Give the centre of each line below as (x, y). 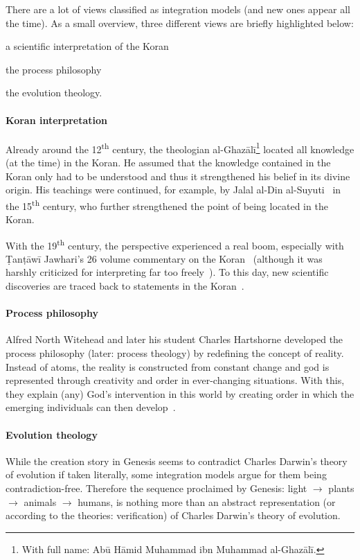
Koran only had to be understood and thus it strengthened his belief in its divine (178, 176)
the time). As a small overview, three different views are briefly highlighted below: (180, 23)
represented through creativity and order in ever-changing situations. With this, (175, 380)
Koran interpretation (56, 120)
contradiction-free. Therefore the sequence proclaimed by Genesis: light (156, 488)
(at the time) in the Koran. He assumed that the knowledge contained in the (168, 163)
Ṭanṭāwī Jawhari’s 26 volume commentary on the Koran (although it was (164, 258)
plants (341, 488)
